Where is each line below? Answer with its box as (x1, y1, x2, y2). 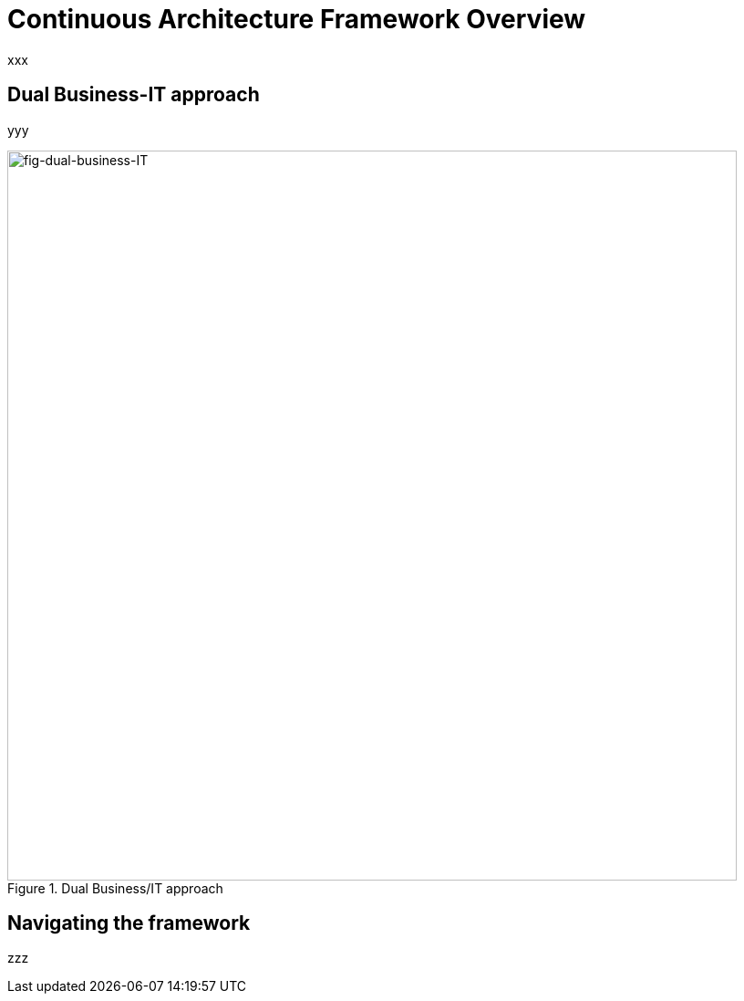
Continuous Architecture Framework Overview (7, 4, 586, 35)
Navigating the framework (7, 912, 251, 935)
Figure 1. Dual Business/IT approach (7, 880, 223, 896)
